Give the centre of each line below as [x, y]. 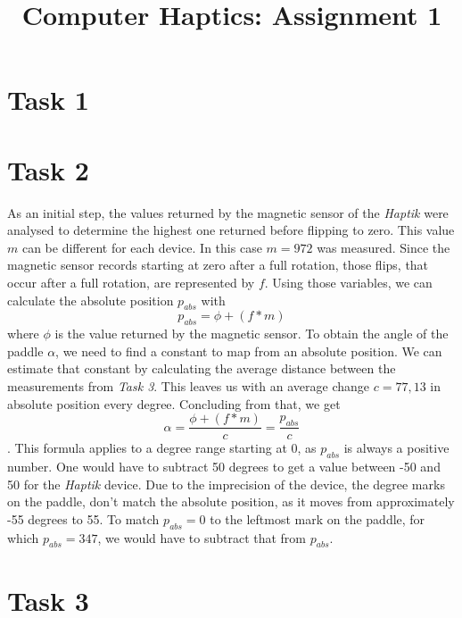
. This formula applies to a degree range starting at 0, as [162, 448]
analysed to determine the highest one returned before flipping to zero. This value [231, 230]
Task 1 [48, 100]
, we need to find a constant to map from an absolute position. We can [249, 351]
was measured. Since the [384, 247]
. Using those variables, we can [348, 283]
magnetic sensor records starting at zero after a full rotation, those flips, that [218, 265]
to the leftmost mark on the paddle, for [318, 518]
